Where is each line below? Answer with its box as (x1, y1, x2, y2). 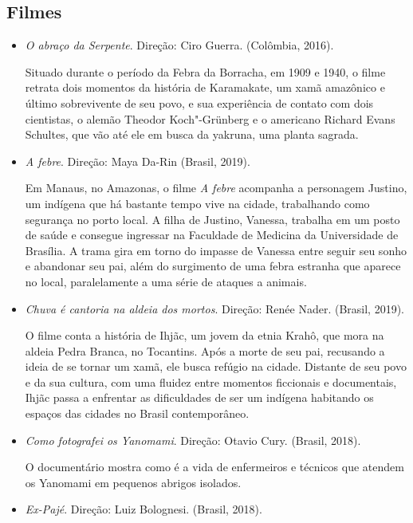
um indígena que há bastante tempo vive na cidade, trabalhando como (25, 195, 370, 211)
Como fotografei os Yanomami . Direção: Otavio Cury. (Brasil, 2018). (25, 431, 361, 448)
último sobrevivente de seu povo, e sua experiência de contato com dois (25, 94, 374, 111)
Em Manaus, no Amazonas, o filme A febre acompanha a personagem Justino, (25, 179, 407, 196)
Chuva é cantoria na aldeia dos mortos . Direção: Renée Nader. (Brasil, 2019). (25, 300, 404, 317)
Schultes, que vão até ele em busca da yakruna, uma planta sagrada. (25, 126, 359, 143)
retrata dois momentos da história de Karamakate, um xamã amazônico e (25, 79, 385, 96)
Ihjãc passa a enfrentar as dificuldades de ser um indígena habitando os (25, 389, 374, 406)
